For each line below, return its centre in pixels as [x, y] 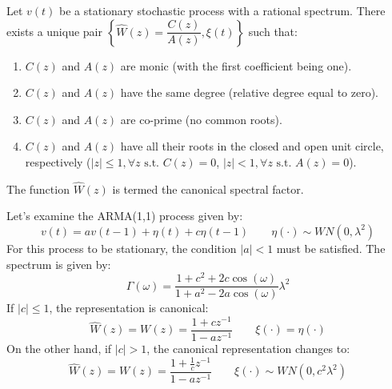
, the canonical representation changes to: [248, 349]
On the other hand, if [59, 349]
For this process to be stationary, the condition [122, 248]
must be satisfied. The [331, 248]
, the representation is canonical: [129, 308]
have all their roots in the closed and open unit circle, [252, 146]
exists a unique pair [54, 31]
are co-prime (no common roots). [201, 119]
